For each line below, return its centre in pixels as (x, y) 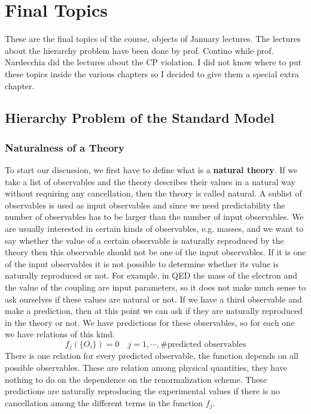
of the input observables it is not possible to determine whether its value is (142, 263)
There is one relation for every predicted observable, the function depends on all (152, 356)
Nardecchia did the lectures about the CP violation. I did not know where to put (153, 62)
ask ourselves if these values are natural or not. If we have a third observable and (153, 299)
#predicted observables (203, 345)
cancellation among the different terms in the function (104, 402)
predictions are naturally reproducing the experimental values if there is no (142, 391)
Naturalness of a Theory (65, 147)
